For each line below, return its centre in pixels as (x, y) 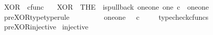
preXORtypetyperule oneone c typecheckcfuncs (106, 16)
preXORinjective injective (46, 27)
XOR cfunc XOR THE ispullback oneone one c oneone (106, 7)
